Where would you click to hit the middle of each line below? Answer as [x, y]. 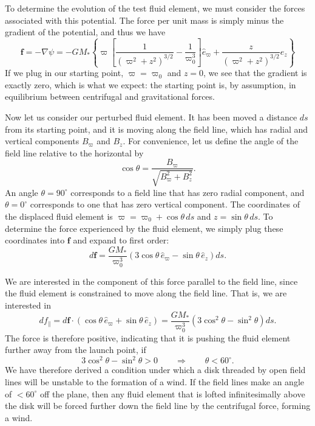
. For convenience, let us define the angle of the [211, 141]
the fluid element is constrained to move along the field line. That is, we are [146, 293]
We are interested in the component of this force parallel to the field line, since [151, 281]
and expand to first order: [121, 240]
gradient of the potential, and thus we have [85, 32]
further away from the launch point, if [76, 350]
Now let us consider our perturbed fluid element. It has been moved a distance [151, 117]
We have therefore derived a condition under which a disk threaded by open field [155, 370]
